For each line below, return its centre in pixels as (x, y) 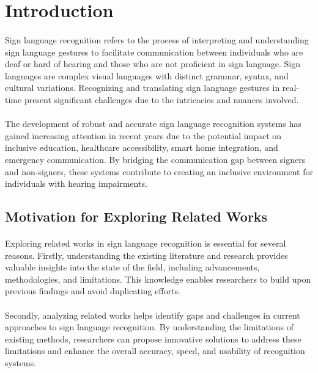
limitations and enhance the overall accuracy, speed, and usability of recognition (155, 351)
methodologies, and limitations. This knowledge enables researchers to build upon (158, 279)
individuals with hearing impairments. (76, 183)
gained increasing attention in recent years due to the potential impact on (143, 135)
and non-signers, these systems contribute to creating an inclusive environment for (159, 171)
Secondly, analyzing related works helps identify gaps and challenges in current (153, 315)
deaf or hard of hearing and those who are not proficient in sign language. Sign (153, 64)
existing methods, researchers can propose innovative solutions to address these (153, 339)
